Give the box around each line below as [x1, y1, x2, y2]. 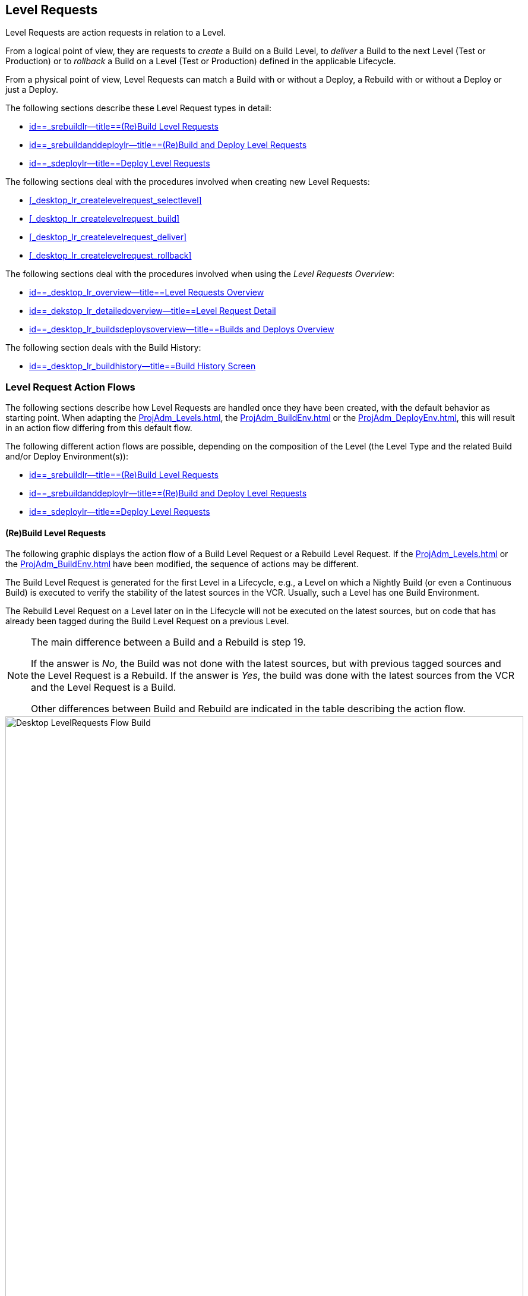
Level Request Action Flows [5, 380, 135, 393]
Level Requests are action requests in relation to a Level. [5, 27, 226, 38]
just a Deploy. [5, 84, 59, 95]
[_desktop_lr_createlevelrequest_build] [29, 213, 180, 224]
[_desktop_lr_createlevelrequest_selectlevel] [29, 195, 202, 206]
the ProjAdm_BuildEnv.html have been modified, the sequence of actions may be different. [5, 559, 359, 570]
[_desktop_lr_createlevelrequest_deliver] [29, 232, 187, 243]
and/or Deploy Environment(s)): [5, 451, 128, 462]
